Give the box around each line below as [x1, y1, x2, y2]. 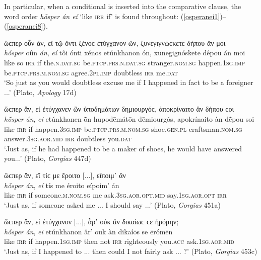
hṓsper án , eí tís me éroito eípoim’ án [4, 180, 119, 190]
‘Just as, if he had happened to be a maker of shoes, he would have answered [4, 143, 242, 153]
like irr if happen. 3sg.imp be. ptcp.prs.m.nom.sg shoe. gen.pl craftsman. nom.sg [4, 123, 242, 134]
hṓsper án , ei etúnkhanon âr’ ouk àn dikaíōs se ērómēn [4, 226, 173, 236]
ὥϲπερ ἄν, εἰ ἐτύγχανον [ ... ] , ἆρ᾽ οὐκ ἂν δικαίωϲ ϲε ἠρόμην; [4, 216, 179, 227]
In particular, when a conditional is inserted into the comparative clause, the [4, 1, 241, 11]
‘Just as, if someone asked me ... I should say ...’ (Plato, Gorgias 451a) [4, 199, 221, 210]
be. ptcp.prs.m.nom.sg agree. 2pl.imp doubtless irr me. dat [4, 67, 178, 77]
